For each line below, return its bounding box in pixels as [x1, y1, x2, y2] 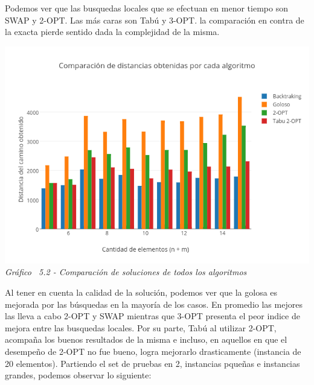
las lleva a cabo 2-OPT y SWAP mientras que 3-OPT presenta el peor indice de [5, 310, 300, 322]
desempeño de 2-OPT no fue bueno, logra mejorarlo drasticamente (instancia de [5, 345, 301, 357]
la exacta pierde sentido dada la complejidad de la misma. [5, 25, 220, 38]
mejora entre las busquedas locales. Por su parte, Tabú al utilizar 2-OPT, [5, 321, 277, 334]
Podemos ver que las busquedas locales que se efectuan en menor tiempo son [5, 2, 288, 14]
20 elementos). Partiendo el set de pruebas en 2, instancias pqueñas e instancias [5, 357, 300, 369]
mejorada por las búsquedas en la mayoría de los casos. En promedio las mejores [5, 297, 303, 310]
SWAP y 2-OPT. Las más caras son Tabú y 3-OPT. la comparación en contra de [5, 13, 304, 26]
